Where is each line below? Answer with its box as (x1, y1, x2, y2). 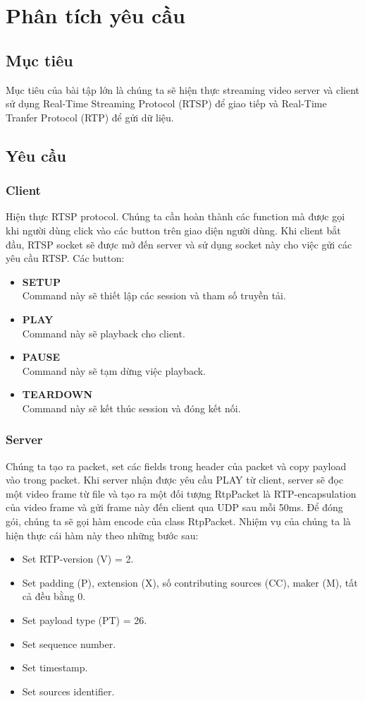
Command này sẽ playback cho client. (22, 325, 185, 340)
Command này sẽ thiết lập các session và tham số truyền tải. (22, 288, 286, 303)
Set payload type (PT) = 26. (22, 613, 147, 628)
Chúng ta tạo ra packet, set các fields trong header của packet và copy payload (6, 458, 347, 473)
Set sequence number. (22, 636, 116, 651)
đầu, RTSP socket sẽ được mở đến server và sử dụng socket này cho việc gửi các (6, 236, 352, 251)
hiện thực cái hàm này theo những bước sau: (6, 527, 199, 542)
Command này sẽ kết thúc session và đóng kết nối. (22, 400, 241, 415)
